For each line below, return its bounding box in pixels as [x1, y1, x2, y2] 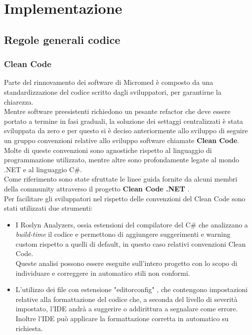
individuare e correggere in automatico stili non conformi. [15, 267, 190, 278]
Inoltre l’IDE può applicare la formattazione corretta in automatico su [15, 313, 229, 324]
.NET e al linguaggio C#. [4, 164, 82, 174]
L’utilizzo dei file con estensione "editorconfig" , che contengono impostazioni [15, 284, 248, 295]
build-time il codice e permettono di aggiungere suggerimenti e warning [15, 229, 231, 239]
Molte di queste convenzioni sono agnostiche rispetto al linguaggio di [4, 145, 212, 155]
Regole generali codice [4, 32, 121, 47]
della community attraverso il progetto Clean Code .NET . [4, 183, 190, 193]
